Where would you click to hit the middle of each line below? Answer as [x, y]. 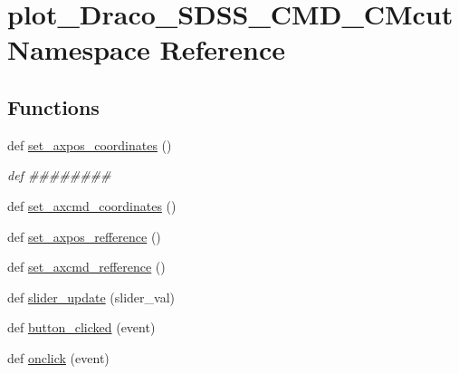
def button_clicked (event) [81, 327]
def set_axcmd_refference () [86, 267]
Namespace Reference [146, 49]
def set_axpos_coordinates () [90, 144]
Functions [53, 106]
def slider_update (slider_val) [91, 297]
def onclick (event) [58, 357]
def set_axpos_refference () [84, 236]
